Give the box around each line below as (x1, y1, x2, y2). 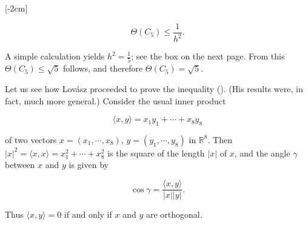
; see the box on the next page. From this (131, 50, 285, 62)
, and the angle (234, 146, 290, 159)
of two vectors (5, 133, 57, 146)
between (5, 158, 35, 171)
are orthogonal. (146, 208, 203, 221)
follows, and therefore (62, 62, 143, 75)
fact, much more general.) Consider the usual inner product (5, 94, 226, 107)
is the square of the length (107, 146, 205, 159)
